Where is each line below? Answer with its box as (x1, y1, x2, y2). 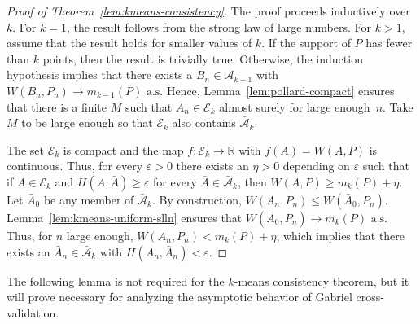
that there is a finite (7, 98, 107, 115)
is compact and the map (63, 141, 184, 158)
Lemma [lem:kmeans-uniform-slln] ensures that (7, 208, 243, 225)
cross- (356, 288, 384, 305)
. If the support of (261, 34, 351, 51)
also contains (172, 114, 236, 131)
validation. (7, 304, 59, 321)
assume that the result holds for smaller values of (7, 34, 252, 51)
